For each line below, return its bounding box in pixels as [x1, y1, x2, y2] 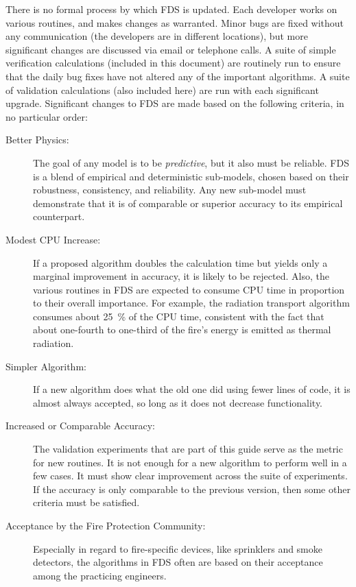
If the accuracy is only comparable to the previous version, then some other [33, 481, 351, 496]
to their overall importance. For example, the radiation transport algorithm [33, 296, 350, 310]
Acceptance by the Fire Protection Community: [5, 518, 206, 532]
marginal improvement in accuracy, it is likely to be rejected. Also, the [33, 269, 329, 283]
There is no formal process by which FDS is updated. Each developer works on [5, 2, 337, 16]
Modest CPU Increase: [5, 232, 101, 246]
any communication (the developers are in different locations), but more [5, 29, 308, 43]
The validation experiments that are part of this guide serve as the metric [33, 442, 343, 456]
